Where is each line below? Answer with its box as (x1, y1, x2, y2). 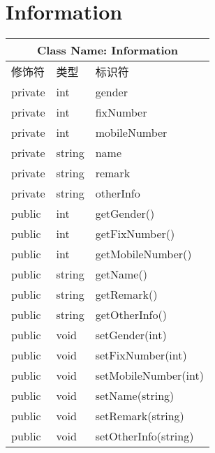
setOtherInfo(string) (95, 428, 194, 445)
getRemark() (95, 286, 158, 303)
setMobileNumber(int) (95, 367, 204, 384)
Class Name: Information (37, 42, 178, 59)
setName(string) (95, 387, 175, 404)
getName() (95, 266, 147, 283)
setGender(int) (95, 327, 167, 343)
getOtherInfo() (95, 306, 167, 323)
